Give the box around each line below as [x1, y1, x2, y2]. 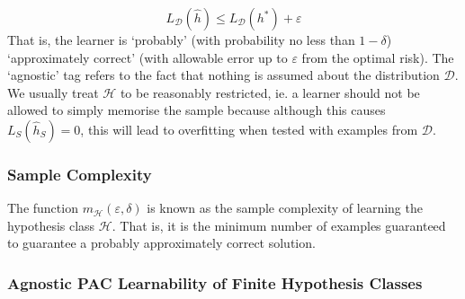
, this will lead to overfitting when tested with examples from [80, 119, 418, 138]
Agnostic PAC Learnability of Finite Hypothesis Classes [7, 271, 423, 294]
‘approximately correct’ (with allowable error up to [7, 48, 288, 66]
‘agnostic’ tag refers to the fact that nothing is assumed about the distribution [7, 66, 440, 84]
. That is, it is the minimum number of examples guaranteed [112, 215, 446, 234]
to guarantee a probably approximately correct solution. [7, 233, 316, 252]
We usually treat [7, 83, 99, 101]
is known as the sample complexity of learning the [147, 198, 423, 217]
